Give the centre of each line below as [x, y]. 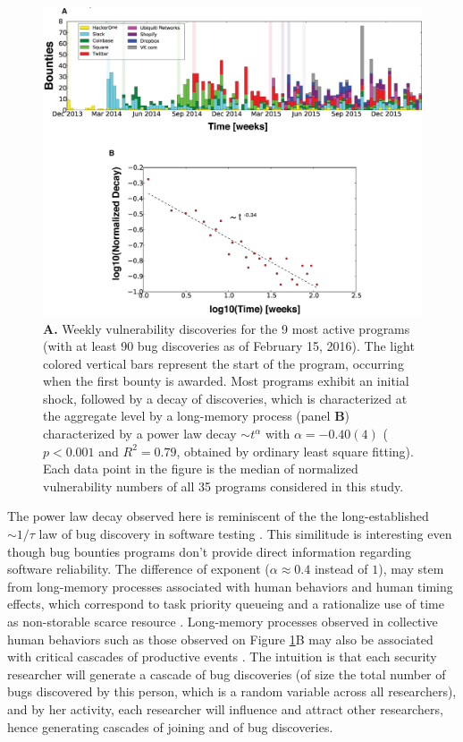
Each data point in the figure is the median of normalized [201, 469]
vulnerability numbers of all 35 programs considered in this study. [223, 486]
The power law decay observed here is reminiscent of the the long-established [218, 516]
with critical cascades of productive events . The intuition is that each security [222, 657]
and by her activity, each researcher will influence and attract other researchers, [225, 708]
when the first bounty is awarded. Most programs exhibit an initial [226, 381]
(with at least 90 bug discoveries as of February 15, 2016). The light [229, 346]
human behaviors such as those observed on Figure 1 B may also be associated [220, 639]
